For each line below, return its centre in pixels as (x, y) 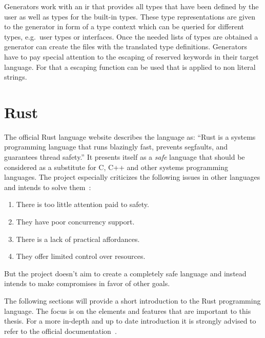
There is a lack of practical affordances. (78, 239)
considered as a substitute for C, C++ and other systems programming (116, 167)
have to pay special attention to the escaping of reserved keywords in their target (131, 56)
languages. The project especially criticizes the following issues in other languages (132, 177)
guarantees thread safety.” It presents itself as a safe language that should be (125, 157)
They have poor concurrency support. (75, 222)
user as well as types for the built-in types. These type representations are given (130, 16)
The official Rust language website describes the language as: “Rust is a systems (130, 136)
